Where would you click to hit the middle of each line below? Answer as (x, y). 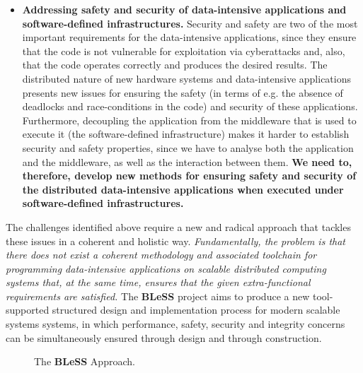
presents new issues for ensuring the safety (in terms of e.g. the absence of (183, 92)
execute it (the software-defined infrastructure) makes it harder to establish (186, 134)
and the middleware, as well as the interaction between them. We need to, (187, 161)
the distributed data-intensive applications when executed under (183, 189)
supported (28, 310)
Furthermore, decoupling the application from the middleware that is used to (189, 120)
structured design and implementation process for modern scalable (196, 310)
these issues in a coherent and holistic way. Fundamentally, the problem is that (176, 241)
